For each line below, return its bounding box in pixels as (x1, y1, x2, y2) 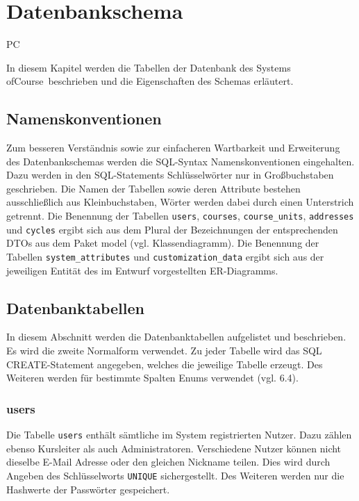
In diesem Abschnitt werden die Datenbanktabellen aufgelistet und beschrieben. (6, 329, 347, 344)
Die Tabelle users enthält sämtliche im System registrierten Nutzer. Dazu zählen (6, 427, 352, 442)
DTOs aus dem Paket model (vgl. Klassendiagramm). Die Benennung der (6, 236, 319, 250)
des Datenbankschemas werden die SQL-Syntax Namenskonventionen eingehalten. (6, 154, 355, 168)
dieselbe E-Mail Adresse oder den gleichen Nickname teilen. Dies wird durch (6, 454, 331, 469)
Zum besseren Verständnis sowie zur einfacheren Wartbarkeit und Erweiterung (6, 140, 340, 155)
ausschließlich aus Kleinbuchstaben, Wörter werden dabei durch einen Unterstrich (6, 195, 354, 209)
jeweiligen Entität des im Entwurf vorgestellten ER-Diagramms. (6, 263, 278, 277)
